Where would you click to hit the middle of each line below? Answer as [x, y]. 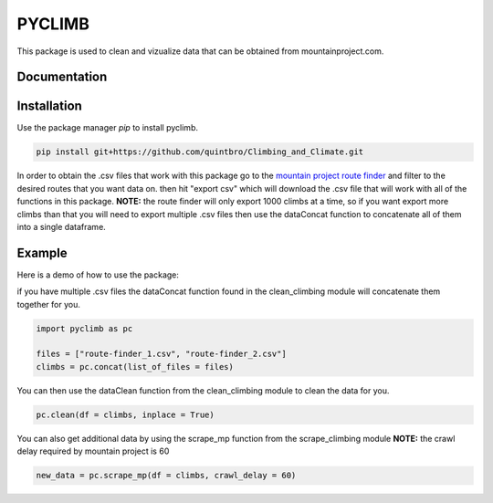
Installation [49, 106]
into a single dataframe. [62, 227]
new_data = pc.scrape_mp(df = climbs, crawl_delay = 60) [166, 476]
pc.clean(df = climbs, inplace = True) [125, 414]
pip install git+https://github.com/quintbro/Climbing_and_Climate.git [200, 152]
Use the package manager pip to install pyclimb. [107, 128]
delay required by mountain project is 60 [93, 451]
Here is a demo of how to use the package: [98, 275]
